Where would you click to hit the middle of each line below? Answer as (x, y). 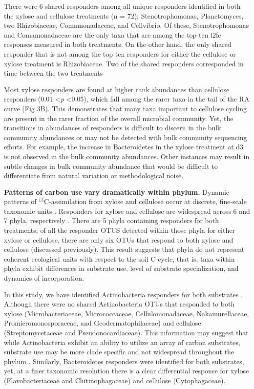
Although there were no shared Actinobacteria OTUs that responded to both (119, 304)
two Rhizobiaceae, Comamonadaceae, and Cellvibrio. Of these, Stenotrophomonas (127, 25)
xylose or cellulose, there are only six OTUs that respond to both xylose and (119, 239)
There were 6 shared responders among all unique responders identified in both (122, 6)
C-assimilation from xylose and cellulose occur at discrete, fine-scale (145, 201)
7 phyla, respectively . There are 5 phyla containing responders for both (111, 220)
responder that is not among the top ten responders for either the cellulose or (120, 53)
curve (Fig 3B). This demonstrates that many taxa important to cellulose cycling (126, 108)
